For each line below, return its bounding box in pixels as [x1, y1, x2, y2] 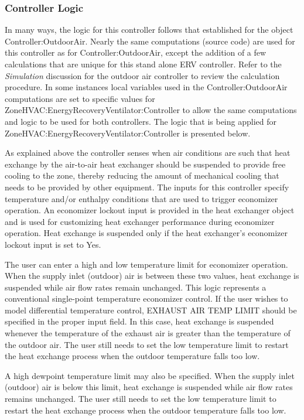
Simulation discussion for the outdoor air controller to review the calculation [5, 69, 280, 81]
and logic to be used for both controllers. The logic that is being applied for [5, 115, 276, 127]
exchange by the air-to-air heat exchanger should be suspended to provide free [5, 158, 286, 170]
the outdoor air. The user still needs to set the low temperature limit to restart [5, 338, 289, 350]
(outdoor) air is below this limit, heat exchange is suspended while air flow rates [5, 381, 293, 393]
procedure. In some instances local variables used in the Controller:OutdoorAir [5, 81, 288, 93]
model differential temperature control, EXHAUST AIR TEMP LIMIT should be [5, 303, 297, 316]
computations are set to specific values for [5, 92, 155, 104]
